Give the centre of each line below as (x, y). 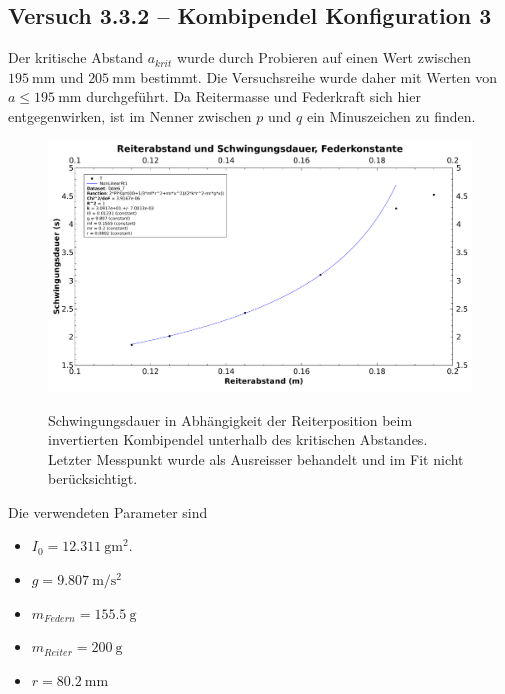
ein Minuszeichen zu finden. (391, 115)
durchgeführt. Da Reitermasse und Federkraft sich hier (253, 96)
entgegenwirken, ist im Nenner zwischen (130, 115)
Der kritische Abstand (75, 57)
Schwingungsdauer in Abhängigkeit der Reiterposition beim (230, 419)
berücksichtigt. (93, 478)
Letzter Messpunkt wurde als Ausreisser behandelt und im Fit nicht (256, 458)
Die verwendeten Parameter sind (108, 511)
